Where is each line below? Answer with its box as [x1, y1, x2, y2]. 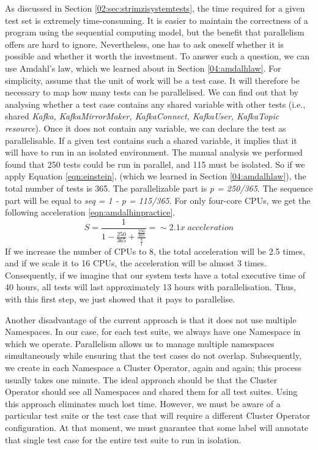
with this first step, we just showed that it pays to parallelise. [5, 293, 235, 306]
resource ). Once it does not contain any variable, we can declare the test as [5, 121, 286, 134]
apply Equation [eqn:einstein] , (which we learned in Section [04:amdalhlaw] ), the [5, 170, 306, 182]
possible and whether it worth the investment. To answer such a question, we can [5, 50, 309, 62]
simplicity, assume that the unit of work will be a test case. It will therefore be [5, 73, 300, 86]
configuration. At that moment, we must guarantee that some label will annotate [5, 421, 309, 433]
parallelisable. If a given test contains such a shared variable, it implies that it [5, 133, 297, 146]
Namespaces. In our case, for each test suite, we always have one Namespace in [5, 325, 301, 338]
